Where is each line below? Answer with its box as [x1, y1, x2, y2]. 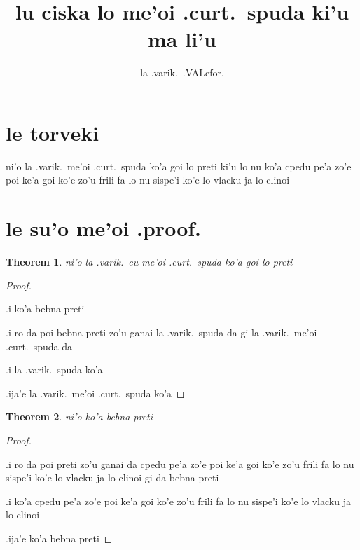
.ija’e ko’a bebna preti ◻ [6, 530, 113, 545]
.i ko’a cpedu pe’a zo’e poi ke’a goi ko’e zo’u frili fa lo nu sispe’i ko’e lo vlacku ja [6, 493, 351, 508]
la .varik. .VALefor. [140, 65, 224, 80]
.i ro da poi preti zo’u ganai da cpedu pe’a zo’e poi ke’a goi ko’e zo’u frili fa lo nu [6, 456, 354, 471]
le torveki [6, 118, 99, 146]
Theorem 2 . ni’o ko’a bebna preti [6, 409, 153, 424]
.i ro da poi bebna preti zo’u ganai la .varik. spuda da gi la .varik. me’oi [6, 324, 317, 339]
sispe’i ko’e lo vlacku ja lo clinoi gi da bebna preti [6, 470, 219, 485]
